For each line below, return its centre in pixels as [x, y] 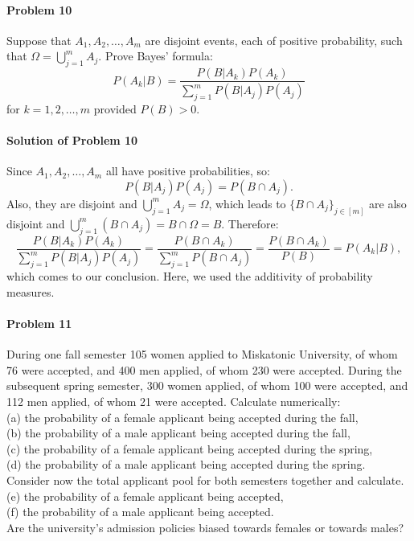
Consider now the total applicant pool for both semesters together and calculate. [205, 480]
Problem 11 [39, 324]
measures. [31, 291]
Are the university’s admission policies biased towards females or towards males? [205, 527]
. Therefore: [250, 223]
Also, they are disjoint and [72, 203]
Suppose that [39, 40]
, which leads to [247, 203]
